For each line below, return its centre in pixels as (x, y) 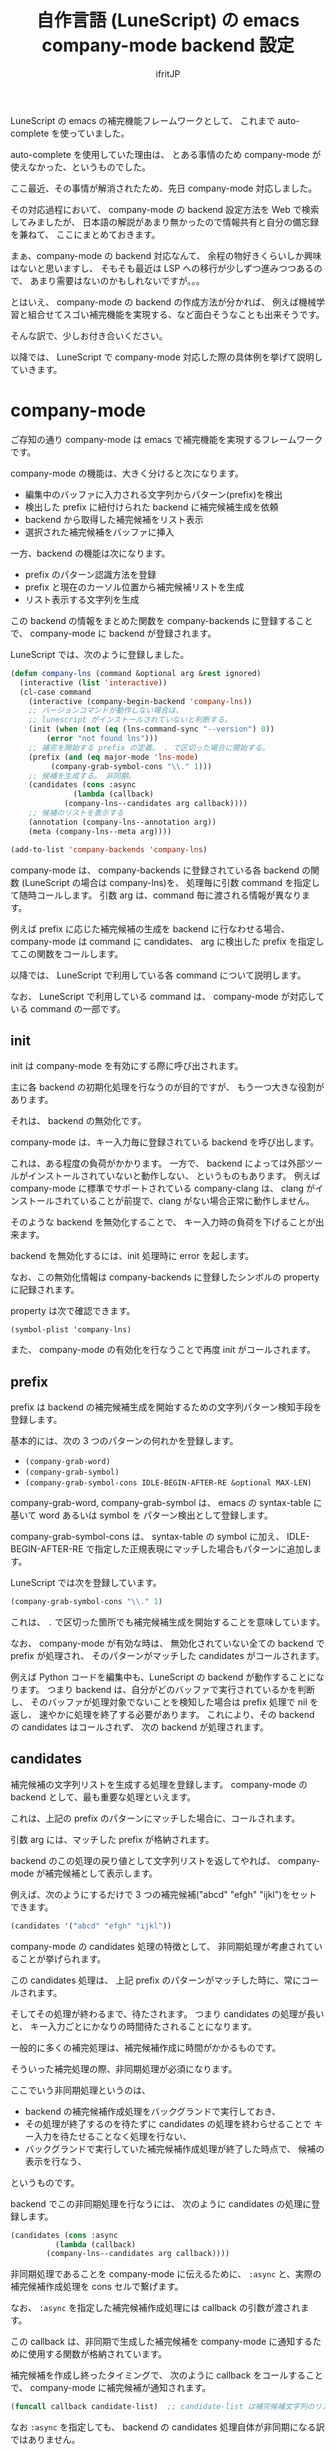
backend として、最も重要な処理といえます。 (103, 1797)
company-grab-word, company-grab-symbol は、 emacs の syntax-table (161, 1503)
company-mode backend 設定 (168, 45)
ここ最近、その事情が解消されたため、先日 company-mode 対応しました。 (164, 188)
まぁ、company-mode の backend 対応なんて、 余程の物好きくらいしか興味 (166, 255)
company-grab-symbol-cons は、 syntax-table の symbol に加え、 (147, 1537)
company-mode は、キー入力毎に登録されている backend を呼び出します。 (165, 1142)
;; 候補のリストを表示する (76, 813)
